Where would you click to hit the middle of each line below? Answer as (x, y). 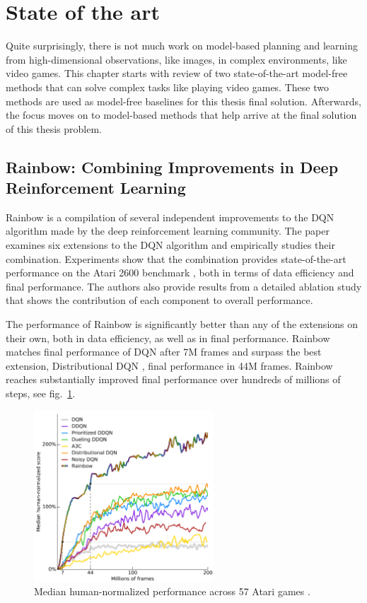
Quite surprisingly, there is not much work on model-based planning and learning (182, 46)
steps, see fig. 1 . (41, 393)
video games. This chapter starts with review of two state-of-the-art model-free (177, 73)
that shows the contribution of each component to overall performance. (159, 300)
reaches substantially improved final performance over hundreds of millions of (173, 379)
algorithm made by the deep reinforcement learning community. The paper (168, 231)
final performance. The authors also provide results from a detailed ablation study (184, 286)
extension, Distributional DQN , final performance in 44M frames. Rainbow (169, 365)
